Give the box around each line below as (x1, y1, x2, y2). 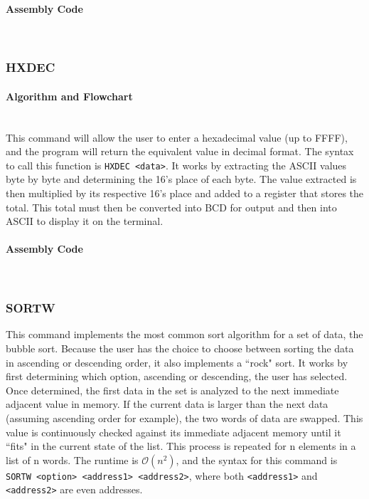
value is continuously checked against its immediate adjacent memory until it (6, 424, 341, 439)
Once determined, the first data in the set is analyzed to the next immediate (6, 382, 339, 397)
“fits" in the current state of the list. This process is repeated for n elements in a (6, 438, 356, 453)
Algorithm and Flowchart (6, 88, 133, 103)
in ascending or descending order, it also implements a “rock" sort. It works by (6, 354, 348, 369)
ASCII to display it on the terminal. (6, 214, 164, 229)
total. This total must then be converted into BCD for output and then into (6, 199, 337, 214)
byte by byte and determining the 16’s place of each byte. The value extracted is (6, 172, 357, 187)
